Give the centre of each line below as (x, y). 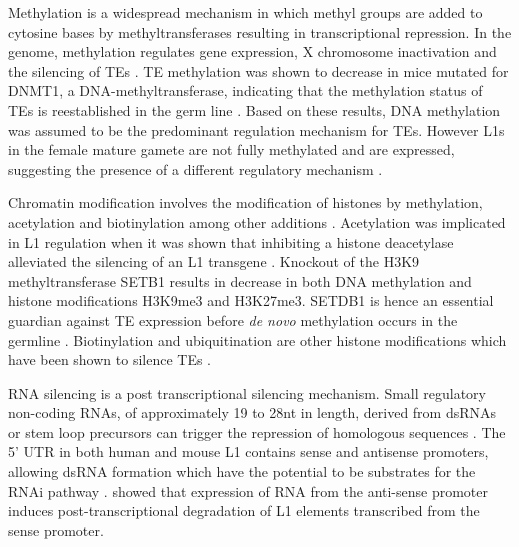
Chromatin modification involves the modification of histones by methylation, (245, 202)
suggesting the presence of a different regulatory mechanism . (195, 168)
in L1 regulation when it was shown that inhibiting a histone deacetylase (231, 241)
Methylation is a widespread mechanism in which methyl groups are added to (245, 12)
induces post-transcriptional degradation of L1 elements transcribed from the (244, 510)
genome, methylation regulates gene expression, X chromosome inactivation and (252, 51)
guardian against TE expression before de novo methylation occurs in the (233, 319)
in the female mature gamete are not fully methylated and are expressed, (231, 149)
